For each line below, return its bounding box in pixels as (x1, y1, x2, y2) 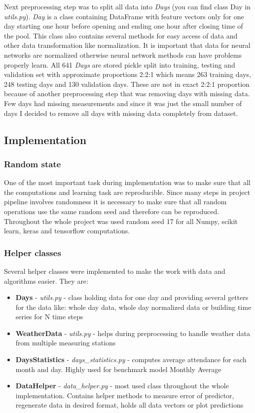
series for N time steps (15, 311, 83, 322)
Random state (4, 157, 61, 170)
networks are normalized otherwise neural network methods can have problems (4, 49, 242, 60)
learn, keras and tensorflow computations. (4, 225, 130, 236)
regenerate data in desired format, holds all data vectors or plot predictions (15, 400, 244, 410)
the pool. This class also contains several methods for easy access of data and (4, 30, 238, 40)
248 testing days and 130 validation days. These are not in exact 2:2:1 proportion (4, 78, 250, 89)
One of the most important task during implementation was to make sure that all (4, 177, 251, 188)
